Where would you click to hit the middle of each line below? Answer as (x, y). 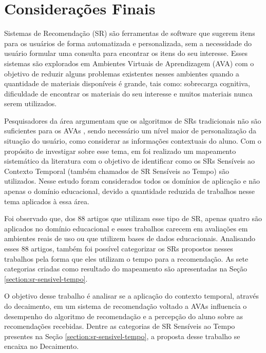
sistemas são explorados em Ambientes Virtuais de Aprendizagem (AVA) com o (129, 63)
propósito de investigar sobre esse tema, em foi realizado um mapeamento (120, 151)
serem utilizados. (31, 103)
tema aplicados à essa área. (47, 201)
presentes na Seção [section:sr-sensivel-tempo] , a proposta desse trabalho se (122, 336)
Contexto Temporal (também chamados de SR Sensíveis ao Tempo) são (117, 171)
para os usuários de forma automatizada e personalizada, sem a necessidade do (128, 43)
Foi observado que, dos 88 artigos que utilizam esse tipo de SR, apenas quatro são (133, 218)
